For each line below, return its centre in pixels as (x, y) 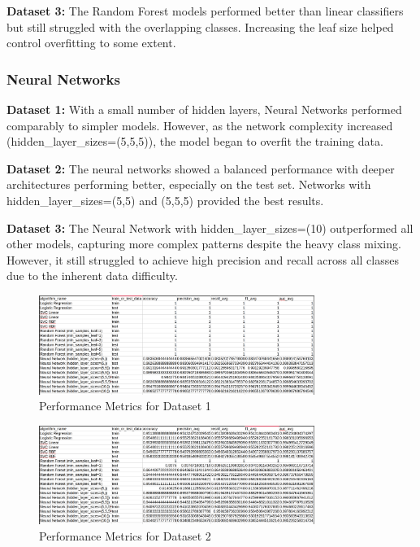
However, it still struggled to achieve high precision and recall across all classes (203, 259)
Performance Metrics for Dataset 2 (125, 535)
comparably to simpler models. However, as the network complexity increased (200, 125)
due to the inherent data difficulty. (92, 276)
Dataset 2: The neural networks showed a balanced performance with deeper (201, 168)
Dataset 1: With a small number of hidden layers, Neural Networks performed (204, 109)
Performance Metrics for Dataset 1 (125, 406)
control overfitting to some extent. (91, 43)
